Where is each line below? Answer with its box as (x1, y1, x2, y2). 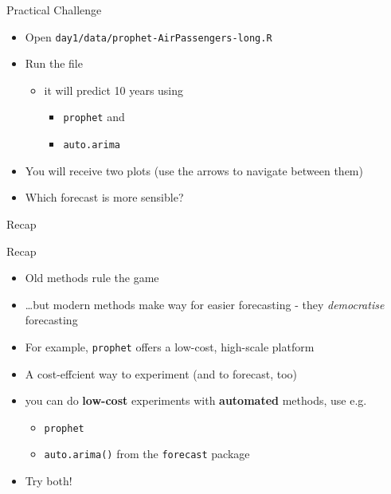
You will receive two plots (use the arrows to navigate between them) (25, 162, 363, 178)
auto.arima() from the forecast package (44, 445, 250, 462)
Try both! (25, 472, 72, 489)
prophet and (63, 108, 125, 125)
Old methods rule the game (25, 269, 159, 286)
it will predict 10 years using (44, 81, 184, 98)
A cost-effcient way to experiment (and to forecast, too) (25, 365, 298, 382)
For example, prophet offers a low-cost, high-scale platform (25, 338, 315, 355)
